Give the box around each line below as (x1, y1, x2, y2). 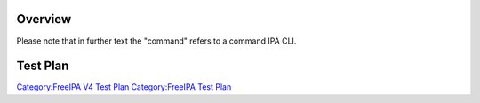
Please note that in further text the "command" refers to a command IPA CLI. (16, 36, 297, 46)
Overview (16, 12, 72, 27)
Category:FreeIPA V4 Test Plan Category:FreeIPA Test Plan (16, 82, 232, 92)
